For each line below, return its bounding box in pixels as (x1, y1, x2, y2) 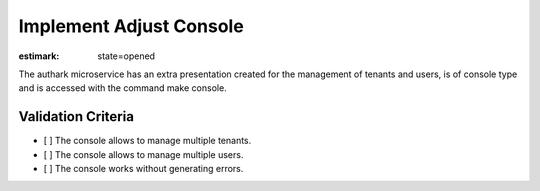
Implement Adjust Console (18, 15, 244, 37)
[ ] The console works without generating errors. (43, 163, 244, 175)
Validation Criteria (18, 108, 135, 125)
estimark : (18, 50, 60, 62)
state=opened (97, 50, 155, 62)
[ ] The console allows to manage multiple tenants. (43, 135, 252, 147)
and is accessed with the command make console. (18, 82, 227, 94)
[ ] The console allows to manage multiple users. (43, 148, 244, 160)
